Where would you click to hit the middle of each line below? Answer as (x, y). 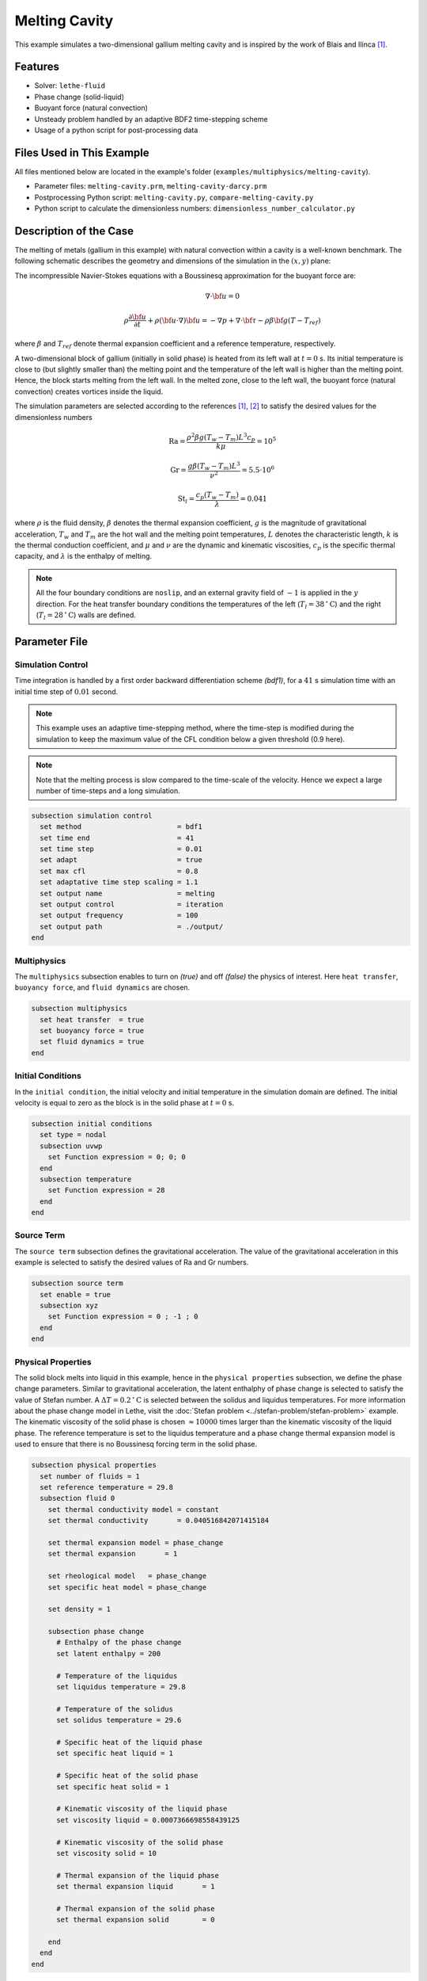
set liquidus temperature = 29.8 (121, 1687)
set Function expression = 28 (106, 1190)
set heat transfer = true (92, 1019)
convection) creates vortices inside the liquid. (89, 391)
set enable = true (75, 1294)
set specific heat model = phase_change (127, 1587)
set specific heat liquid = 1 (115, 1754)
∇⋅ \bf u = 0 (223, 296)
